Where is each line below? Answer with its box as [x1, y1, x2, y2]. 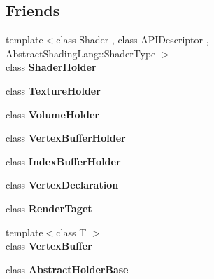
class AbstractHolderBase [6, 261, 129, 276]
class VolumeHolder [6, 107, 99, 121]
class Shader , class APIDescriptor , [56, 32, 209, 47]
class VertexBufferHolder [6, 130, 126, 145]
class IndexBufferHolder [6, 154, 121, 168]
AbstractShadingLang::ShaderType [6, 46, 156, 60]
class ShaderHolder [6, 60, 97, 74]
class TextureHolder [6, 83, 101, 97]
